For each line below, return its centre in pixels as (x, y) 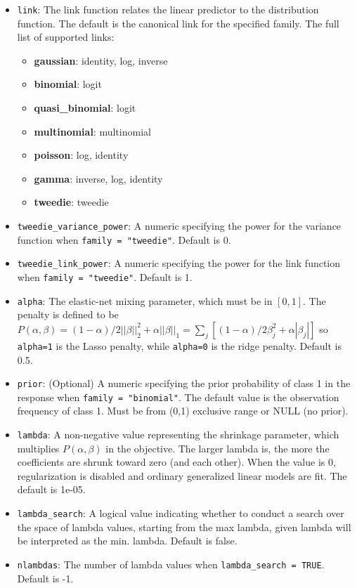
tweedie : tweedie (71, 202)
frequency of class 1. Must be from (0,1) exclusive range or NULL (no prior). (183, 411)
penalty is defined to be (68, 314)
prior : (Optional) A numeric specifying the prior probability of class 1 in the (184, 383)
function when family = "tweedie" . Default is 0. (124, 239)
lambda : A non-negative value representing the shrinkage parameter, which (178, 435)
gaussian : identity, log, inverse (101, 60)
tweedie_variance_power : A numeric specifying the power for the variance (179, 226)
